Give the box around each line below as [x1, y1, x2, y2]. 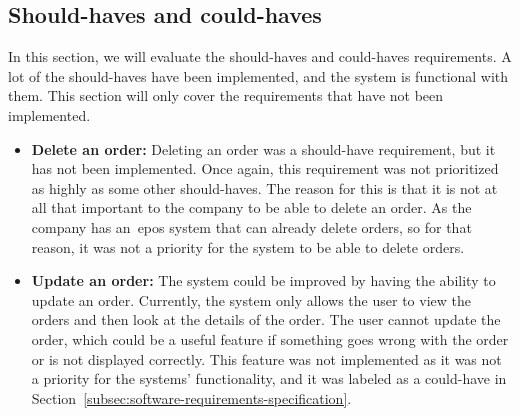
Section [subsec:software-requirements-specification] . [31, 387, 352, 408]
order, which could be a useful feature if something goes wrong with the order [31, 328, 509, 349]
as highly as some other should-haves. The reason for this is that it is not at [31, 177, 498, 198]
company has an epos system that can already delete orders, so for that [31, 216, 472, 237]
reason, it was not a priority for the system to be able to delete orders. [31, 236, 465, 257]
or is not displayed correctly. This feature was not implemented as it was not [31, 348, 502, 369]
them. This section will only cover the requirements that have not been [8, 85, 444, 106]
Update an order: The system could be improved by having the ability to [31, 270, 496, 291]
